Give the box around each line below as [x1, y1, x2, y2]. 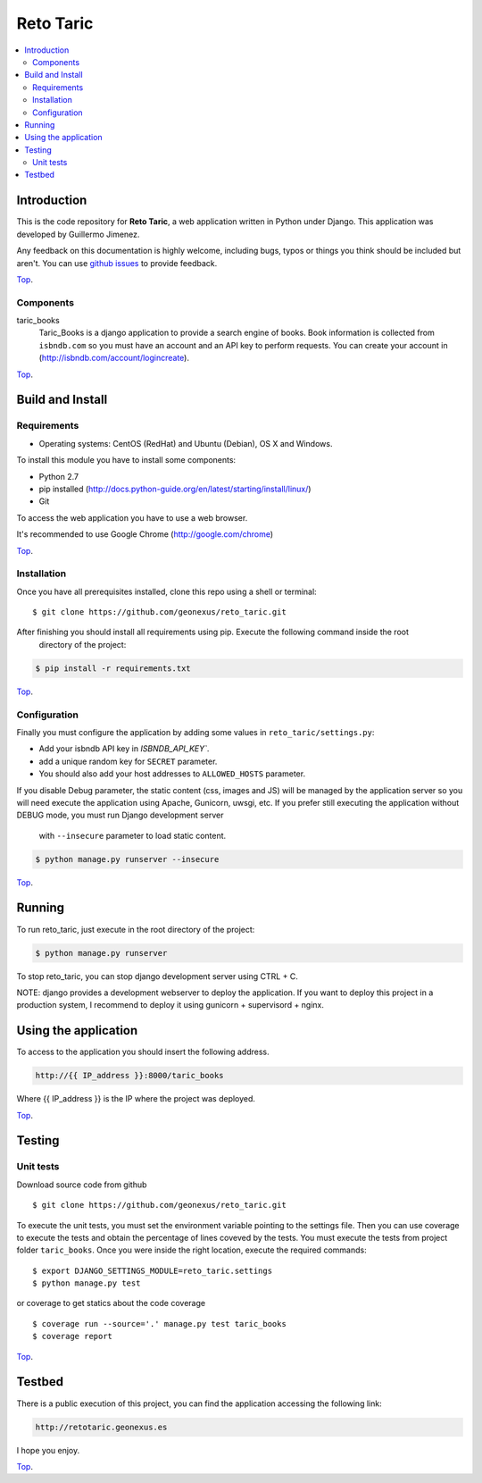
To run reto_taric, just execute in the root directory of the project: [16, 924, 255, 934]
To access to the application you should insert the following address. [16, 1046, 270, 1058]
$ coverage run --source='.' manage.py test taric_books [32, 1319, 287, 1328]
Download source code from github [16, 1179, 147, 1190]
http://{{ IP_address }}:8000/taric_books [35, 1070, 224, 1081]
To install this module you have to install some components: [16, 455, 237, 465]
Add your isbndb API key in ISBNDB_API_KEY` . [38, 743, 210, 754]
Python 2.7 [38, 471, 79, 482]
